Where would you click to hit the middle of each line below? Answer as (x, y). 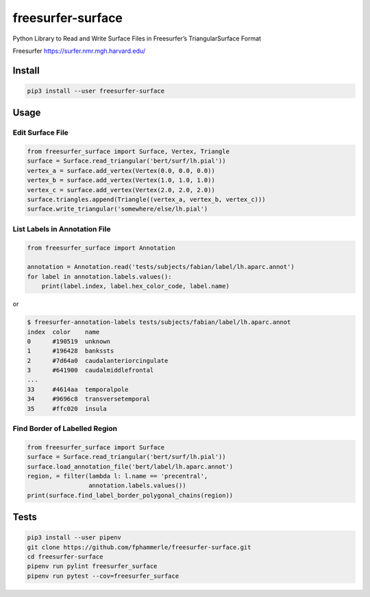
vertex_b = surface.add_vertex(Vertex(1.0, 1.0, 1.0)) (121, 180)
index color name (63, 332)
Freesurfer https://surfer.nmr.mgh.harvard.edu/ (79, 51)
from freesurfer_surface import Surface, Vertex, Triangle (128, 152)
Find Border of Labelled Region (65, 428)
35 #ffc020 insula (67, 409)
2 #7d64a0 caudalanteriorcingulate (98, 361)
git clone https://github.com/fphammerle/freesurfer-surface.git (139, 547)
